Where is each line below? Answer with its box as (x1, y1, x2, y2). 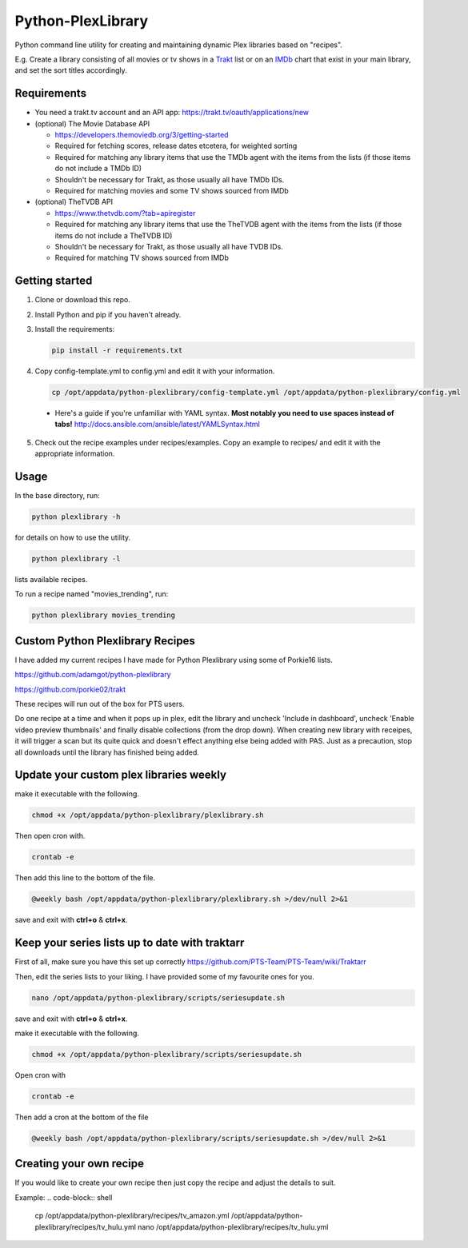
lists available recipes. (14, 574, 88, 584)
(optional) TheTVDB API (34, 197, 114, 207)
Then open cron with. (14, 831, 86, 841)
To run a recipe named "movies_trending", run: (14, 589, 169, 599)
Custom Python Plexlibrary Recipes (14, 634, 195, 648)
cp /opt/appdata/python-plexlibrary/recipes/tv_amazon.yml (34, 1211, 230, 1221)
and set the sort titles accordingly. (14, 66, 127, 75)
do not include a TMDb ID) (54, 164, 142, 173)
